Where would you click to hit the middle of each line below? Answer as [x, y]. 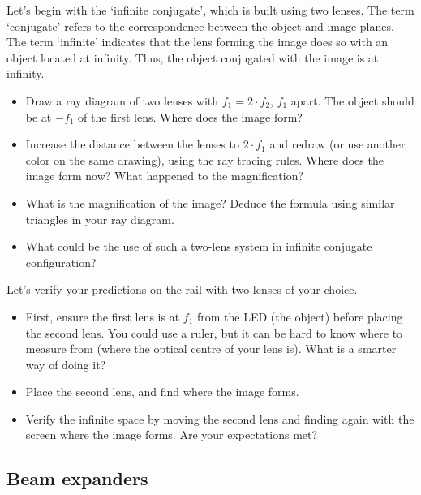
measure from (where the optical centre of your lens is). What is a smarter [211, 349]
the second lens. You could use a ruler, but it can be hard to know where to [214, 332]
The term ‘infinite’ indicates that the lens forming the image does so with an [198, 42]
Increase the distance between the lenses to [132, 144]
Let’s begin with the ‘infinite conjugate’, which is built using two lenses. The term [210, 10]
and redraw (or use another [337, 144]
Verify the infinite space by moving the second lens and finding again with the [220, 418]
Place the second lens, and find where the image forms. [162, 392]
